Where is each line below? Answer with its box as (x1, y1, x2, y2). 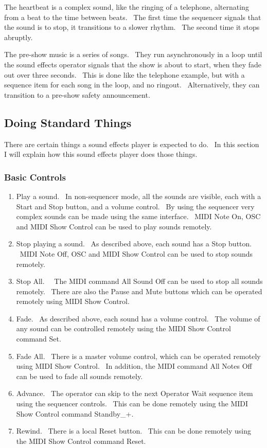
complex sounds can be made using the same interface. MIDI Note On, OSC (16, 211, 261, 222)
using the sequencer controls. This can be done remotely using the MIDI (16, 398, 248, 409)
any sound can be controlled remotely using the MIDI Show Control (16, 323, 231, 334)
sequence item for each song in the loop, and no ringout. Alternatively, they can (4, 79, 260, 90)
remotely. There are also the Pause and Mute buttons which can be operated (16, 285, 262, 296)
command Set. (16, 333, 61, 344)
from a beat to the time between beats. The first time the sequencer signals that (4, 11, 261, 22)
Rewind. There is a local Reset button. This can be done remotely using (16, 425, 251, 436)
